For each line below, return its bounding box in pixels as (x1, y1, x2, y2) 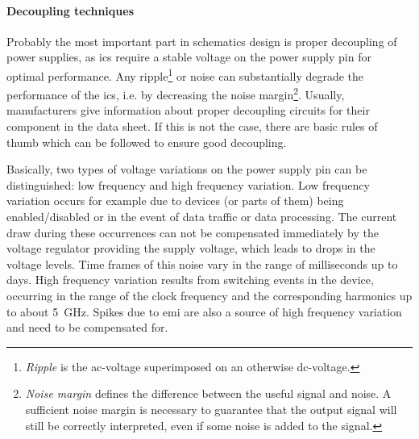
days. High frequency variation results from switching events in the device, (6, 271, 374, 288)
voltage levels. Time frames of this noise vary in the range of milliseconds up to (6, 255, 398, 272)
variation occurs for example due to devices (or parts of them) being (6, 192, 344, 209)
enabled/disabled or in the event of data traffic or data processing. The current (6, 208, 397, 225)
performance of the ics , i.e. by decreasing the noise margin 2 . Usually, (6, 84, 345, 102)
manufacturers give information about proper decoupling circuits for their (6, 102, 370, 119)
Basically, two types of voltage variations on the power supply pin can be (6, 161, 367, 178)
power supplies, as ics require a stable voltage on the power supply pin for (6, 48, 371, 65)
